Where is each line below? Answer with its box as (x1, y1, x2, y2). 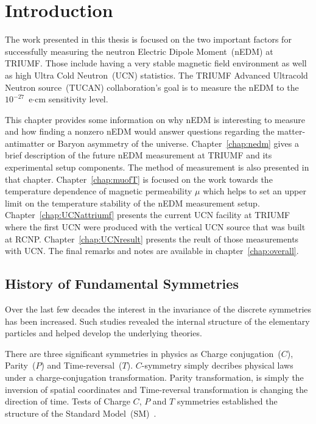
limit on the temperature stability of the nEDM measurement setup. (5, 196, 260, 209)
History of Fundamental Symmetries (5, 274, 239, 293)
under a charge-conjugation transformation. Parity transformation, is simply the (5, 370, 304, 383)
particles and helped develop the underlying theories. (5, 327, 202, 339)
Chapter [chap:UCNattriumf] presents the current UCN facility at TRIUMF (5, 208, 290, 221)
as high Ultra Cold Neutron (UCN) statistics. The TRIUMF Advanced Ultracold (5, 68, 308, 81)
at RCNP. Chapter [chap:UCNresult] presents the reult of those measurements (5, 232, 299, 245)
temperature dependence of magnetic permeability (5, 185, 192, 197)
